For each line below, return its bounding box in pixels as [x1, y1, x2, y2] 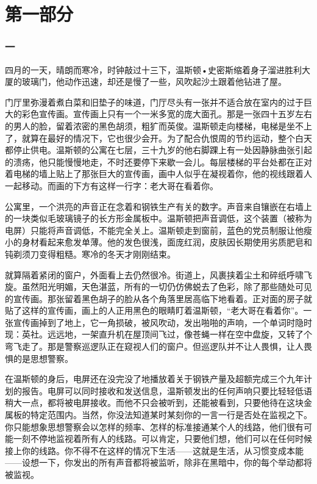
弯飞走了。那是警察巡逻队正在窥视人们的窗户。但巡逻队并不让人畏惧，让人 [5, 340, 304, 353]
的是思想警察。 [13, 352, 73, 364]
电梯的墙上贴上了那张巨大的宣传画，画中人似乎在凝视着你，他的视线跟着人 [13, 167, 312, 180]
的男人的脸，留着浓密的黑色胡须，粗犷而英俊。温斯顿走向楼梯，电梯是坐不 [5, 119, 304, 132]
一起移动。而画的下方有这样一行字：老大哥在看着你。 [5, 179, 218, 192]
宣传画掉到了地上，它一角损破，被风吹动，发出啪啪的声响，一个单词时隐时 [13, 316, 312, 328]
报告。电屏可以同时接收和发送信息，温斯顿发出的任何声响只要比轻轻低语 [21, 384, 312, 397]
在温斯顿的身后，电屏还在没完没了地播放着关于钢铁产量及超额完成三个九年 [5, 372, 304, 385]
